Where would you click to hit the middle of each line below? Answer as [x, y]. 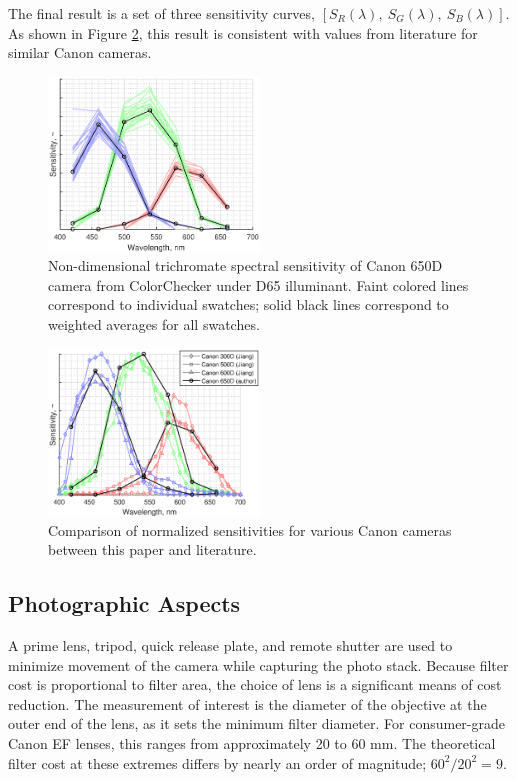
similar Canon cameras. [80, 52]
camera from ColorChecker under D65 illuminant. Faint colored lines [258, 284]
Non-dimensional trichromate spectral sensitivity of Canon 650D [245, 265]
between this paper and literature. [152, 549]
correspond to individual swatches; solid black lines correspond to [248, 304]
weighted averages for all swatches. [154, 324]
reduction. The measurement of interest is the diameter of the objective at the [247, 703]
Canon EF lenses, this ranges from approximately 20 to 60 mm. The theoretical [252, 743]
